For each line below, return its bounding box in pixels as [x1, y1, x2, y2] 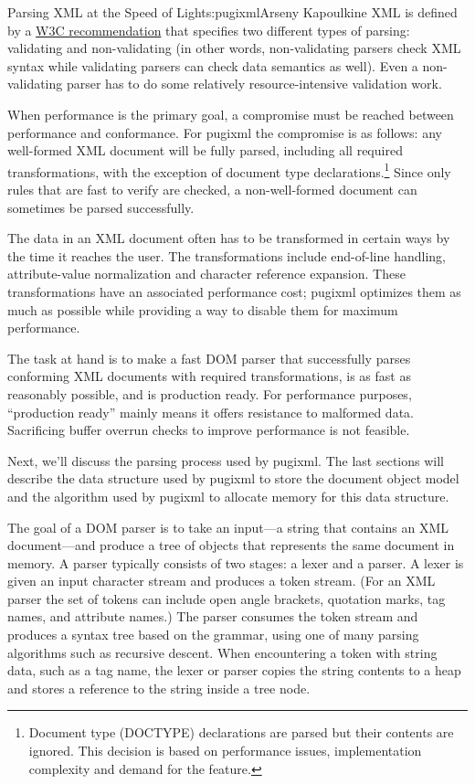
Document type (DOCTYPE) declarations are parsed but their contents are [28, 723, 454, 742]
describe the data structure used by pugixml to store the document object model [7, 469, 459, 488]
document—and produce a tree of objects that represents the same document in [7, 535, 455, 555]
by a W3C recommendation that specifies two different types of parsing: [7, 20, 410, 39]
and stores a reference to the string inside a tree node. [7, 678, 311, 697]
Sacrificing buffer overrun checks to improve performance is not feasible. [7, 420, 410, 440]
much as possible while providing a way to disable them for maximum [7, 300, 398, 319]
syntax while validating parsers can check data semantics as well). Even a [7, 56, 418, 75]
